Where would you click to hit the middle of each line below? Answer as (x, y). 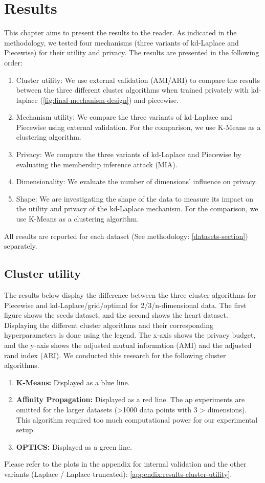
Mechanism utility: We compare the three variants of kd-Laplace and (124, 117)
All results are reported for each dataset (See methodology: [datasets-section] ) (126, 236)
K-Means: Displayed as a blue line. (73, 382)
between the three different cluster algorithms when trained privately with (132, 90)
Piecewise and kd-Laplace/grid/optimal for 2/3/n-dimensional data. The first (125, 305)
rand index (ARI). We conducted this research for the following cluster (115, 355)
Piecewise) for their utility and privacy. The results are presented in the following (132, 52)
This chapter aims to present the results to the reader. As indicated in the (120, 32)
